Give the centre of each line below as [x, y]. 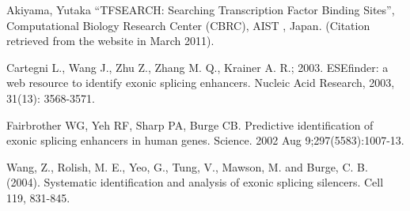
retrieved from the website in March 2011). [110, 41]
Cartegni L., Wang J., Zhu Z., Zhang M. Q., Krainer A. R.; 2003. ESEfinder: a [197, 67]
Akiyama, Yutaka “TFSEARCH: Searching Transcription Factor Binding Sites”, [201, 9]
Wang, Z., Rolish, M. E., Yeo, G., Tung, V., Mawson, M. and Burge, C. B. [187, 166]
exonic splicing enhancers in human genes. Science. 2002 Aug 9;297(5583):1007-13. [205, 140]
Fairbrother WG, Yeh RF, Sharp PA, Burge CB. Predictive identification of [190, 124]
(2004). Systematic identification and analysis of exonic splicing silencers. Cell [195, 182]
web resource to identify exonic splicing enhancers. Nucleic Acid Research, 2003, [201, 83]
